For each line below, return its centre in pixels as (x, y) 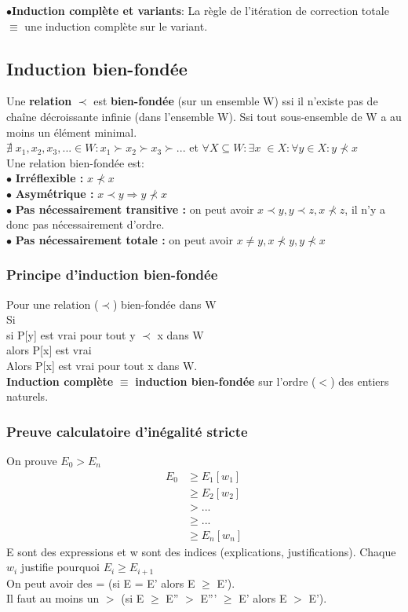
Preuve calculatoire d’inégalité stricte (127, 431)
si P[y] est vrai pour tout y (71, 334)
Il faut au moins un (53, 598)
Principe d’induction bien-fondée (112, 275)
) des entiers (360, 381)
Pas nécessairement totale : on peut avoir (124, 239)
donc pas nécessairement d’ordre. (86, 224)
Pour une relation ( (53, 304)
